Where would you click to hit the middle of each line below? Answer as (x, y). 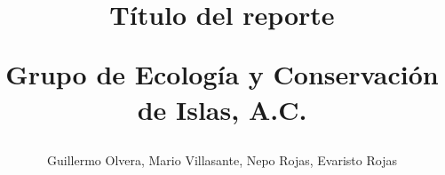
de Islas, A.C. (222, 109)
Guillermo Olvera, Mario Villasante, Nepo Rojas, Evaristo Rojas (222, 159)
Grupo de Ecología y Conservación (222, 74)
